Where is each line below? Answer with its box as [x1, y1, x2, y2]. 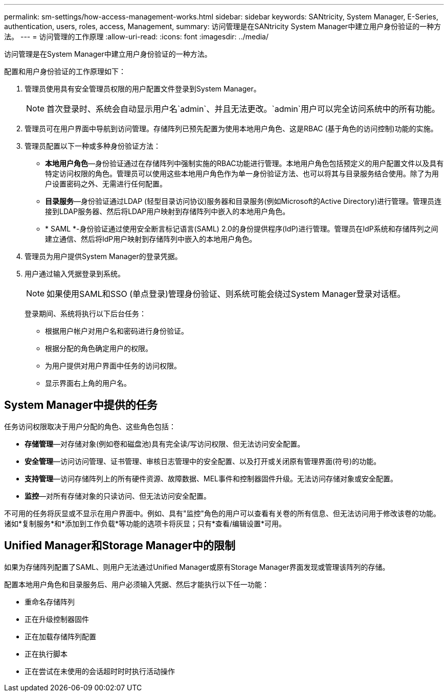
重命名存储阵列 [25, 597, 75, 606]
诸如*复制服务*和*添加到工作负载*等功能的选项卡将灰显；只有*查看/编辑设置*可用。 [4, 519, 286, 528]
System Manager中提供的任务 [4, 399, 158, 412]
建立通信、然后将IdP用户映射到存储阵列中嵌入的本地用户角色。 [45, 235, 257, 243]
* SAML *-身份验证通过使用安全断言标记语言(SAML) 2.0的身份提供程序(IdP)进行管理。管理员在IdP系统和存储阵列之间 [45, 224, 438, 233]
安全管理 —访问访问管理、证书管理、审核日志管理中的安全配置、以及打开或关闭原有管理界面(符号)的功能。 [25, 456, 381, 466]
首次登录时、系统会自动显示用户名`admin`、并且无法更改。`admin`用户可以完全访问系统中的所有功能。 [47, 104, 440, 114]
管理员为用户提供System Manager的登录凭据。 [25, 252, 182, 261]
